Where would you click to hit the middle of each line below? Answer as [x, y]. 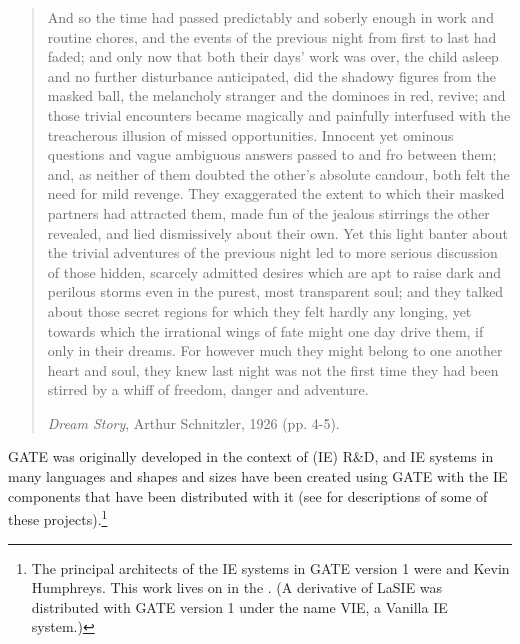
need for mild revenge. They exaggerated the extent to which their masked [276, 193]
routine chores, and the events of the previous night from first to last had [272, 36]
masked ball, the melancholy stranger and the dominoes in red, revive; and [276, 95]
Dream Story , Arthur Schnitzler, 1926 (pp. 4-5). [193, 422]
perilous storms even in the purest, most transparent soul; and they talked [275, 291]
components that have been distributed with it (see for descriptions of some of [248, 495]
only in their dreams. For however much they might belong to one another [275, 350]
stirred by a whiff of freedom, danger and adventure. [208, 389]
